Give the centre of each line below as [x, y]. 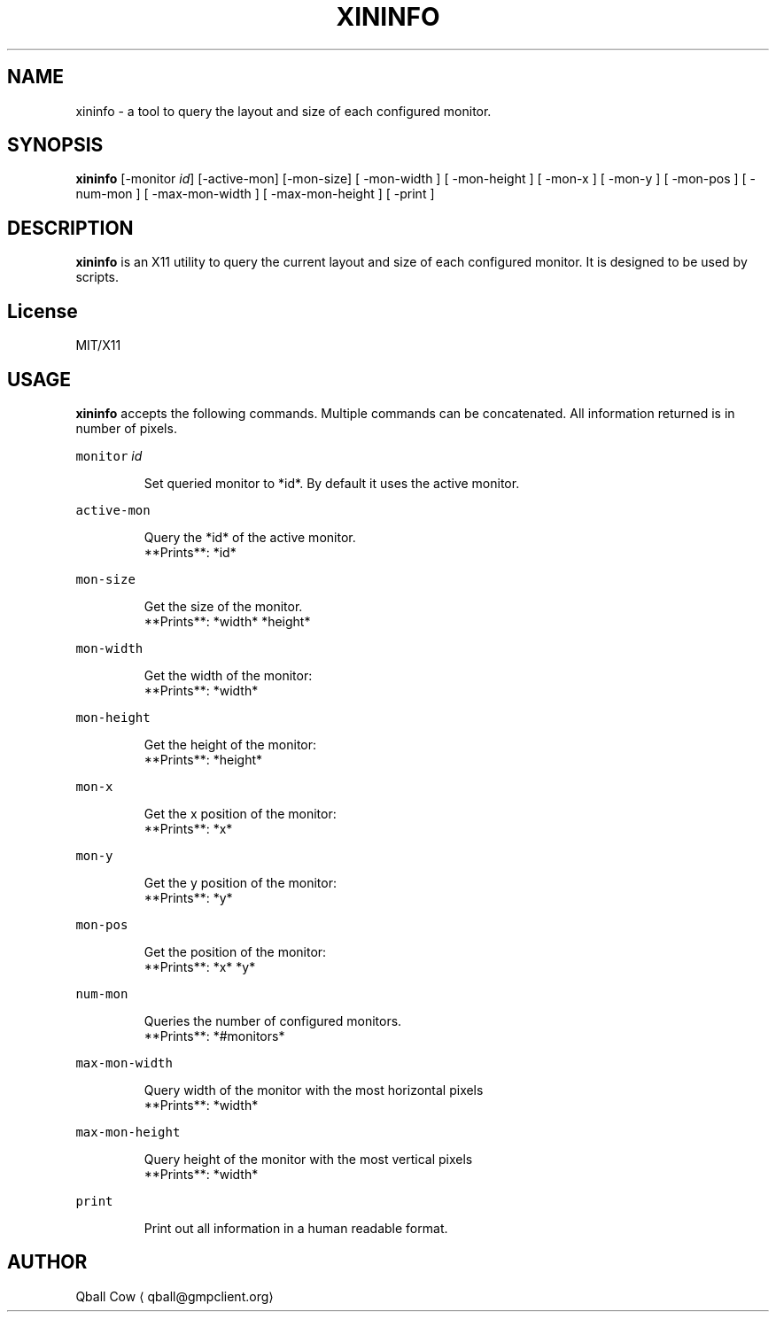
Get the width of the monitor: [228, 675]
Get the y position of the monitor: [240, 882]
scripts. [97, 277]
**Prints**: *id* [190, 552]
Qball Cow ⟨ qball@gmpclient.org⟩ [175, 1296]
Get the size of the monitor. [223, 606]
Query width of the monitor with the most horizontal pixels [314, 1090]
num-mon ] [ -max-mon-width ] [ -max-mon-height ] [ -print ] [255, 194]
